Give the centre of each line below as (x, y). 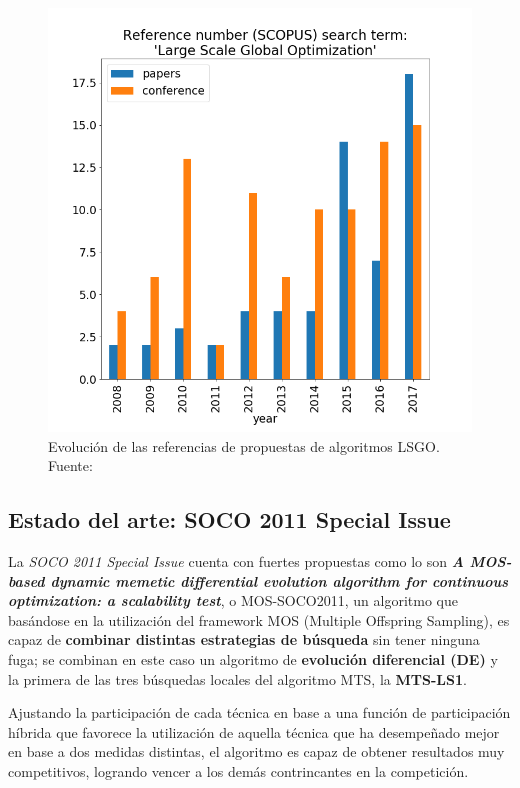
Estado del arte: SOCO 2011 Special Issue (229, 519)
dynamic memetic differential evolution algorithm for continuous (279, 580)
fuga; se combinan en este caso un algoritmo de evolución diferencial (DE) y (253, 658)
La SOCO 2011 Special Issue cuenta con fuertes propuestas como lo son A (236, 560)
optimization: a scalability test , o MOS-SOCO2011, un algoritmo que (233, 600)
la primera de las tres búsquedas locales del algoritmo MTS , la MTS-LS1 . (237, 678)
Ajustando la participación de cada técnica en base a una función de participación (259, 712)
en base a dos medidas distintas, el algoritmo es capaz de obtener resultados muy (256, 751)
